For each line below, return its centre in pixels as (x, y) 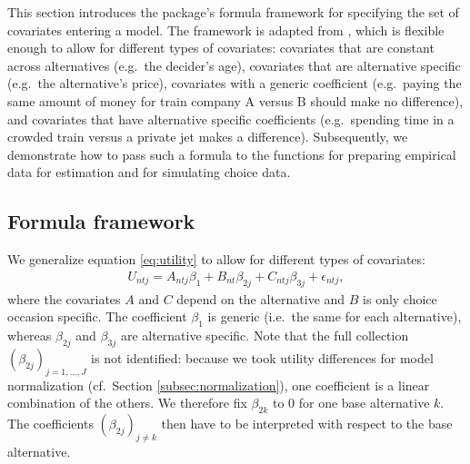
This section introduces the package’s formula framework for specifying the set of (233, 12)
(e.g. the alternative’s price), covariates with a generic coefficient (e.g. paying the (235, 83)
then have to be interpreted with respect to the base (307, 423)
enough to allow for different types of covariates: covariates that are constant (221, 48)
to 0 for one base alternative (351, 403)
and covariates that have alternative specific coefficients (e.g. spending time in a (231, 118)
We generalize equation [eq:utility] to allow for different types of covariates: (216, 259)
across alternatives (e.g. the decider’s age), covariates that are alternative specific (234, 65)
